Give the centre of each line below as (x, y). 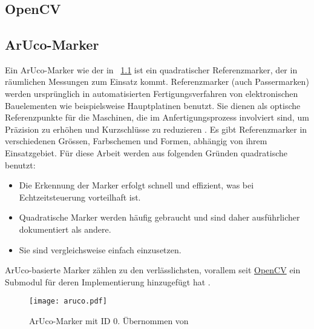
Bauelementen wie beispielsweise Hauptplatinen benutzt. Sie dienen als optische (153, 105)
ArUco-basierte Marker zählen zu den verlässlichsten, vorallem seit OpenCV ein (153, 270)
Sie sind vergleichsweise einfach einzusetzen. (100, 249)
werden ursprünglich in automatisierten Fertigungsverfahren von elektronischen (152, 93)
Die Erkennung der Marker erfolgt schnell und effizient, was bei (136, 185)
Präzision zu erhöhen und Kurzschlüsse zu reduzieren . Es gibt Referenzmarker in (156, 129)
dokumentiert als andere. (65, 229)
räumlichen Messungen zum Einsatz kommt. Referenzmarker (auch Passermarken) (157, 81)
